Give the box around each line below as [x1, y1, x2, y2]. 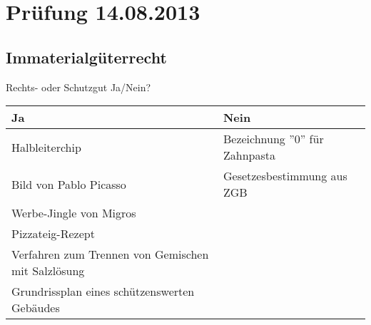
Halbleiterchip [11, 138, 81, 155]
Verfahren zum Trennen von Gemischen [11, 246, 209, 263]
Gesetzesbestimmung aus [223, 167, 347, 185]
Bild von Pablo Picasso [11, 175, 126, 192]
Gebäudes [11, 299, 60, 316]
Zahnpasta [223, 147, 275, 164]
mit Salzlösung [11, 262, 85, 279]
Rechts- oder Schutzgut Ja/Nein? [6, 79, 151, 94]
